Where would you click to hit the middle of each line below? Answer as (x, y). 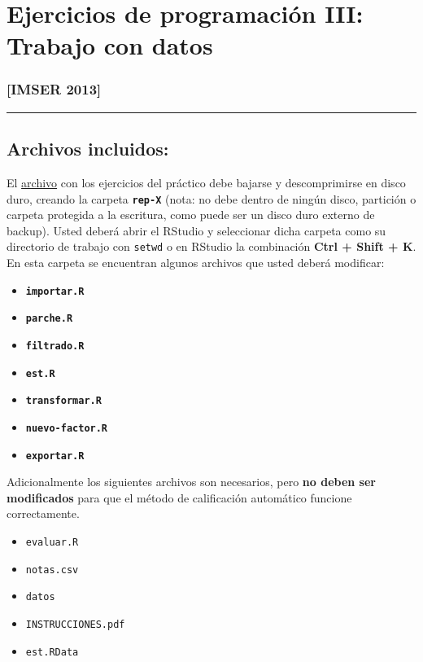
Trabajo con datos (110, 45)
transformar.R (63, 401)
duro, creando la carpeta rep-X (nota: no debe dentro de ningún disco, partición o (211, 198)
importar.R (55, 291)
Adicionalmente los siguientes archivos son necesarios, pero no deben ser (191, 482)
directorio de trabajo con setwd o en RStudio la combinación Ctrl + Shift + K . (211, 246)
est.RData (52, 652)
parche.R (49, 319)
